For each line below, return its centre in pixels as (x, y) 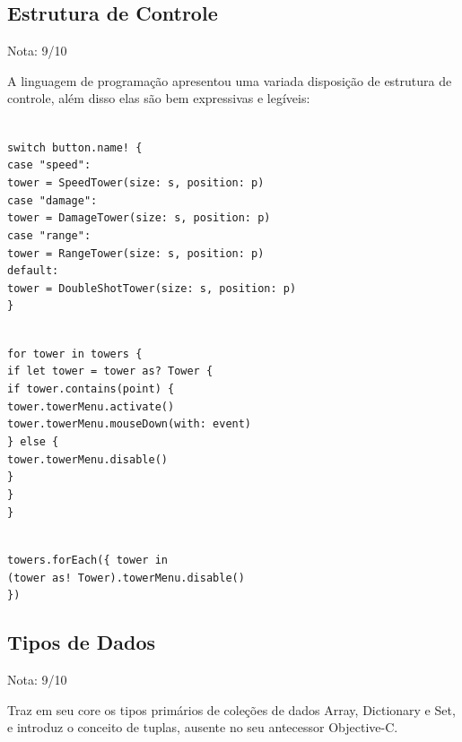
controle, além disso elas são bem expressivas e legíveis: (159, 98)
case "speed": (49, 165)
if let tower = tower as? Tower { (110, 371)
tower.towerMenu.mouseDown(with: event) (130, 424)
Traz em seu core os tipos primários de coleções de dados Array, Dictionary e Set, (231, 709)
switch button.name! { (75, 147)
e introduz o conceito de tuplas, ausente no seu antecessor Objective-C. (203, 727)
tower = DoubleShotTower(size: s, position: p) (152, 288)
